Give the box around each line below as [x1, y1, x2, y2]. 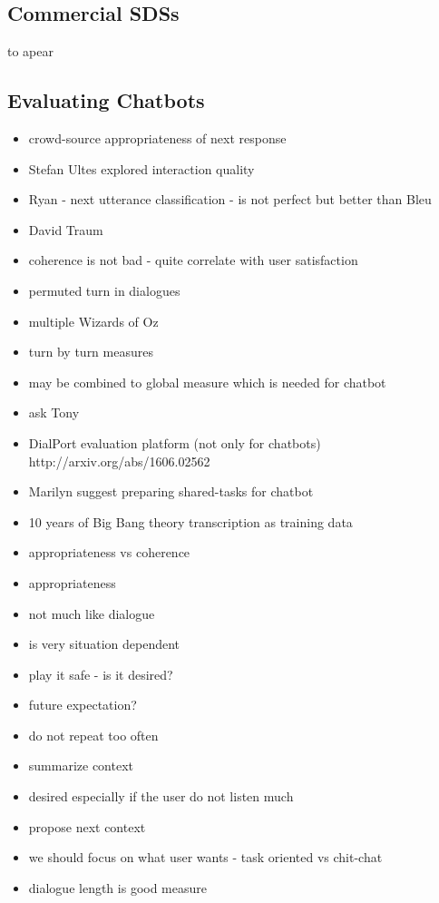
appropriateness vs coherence [28, 543, 190, 562]
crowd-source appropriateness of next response [28, 129, 287, 147]
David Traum [28, 220, 103, 239]
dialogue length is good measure [28, 878, 207, 897]
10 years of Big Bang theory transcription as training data [28, 512, 353, 531]
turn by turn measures [28, 342, 153, 361]
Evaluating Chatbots [7, 86, 205, 114]
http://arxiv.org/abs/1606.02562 [28, 451, 210, 470]
